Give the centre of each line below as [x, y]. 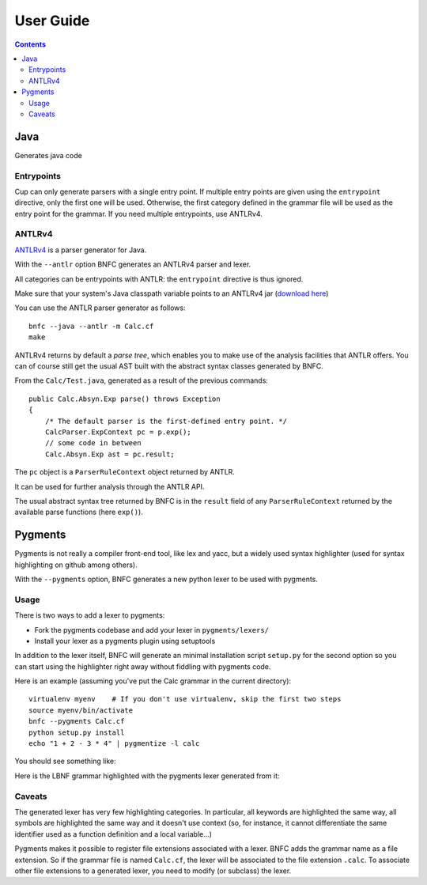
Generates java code [48, 155]
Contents [30, 44]
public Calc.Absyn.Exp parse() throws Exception [125, 399]
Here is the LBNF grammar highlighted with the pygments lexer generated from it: [147, 776]
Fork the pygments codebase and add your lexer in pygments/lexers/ [151, 630]
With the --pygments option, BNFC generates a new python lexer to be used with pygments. [166, 579]
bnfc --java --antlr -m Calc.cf [91, 326]
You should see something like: [65, 761]
